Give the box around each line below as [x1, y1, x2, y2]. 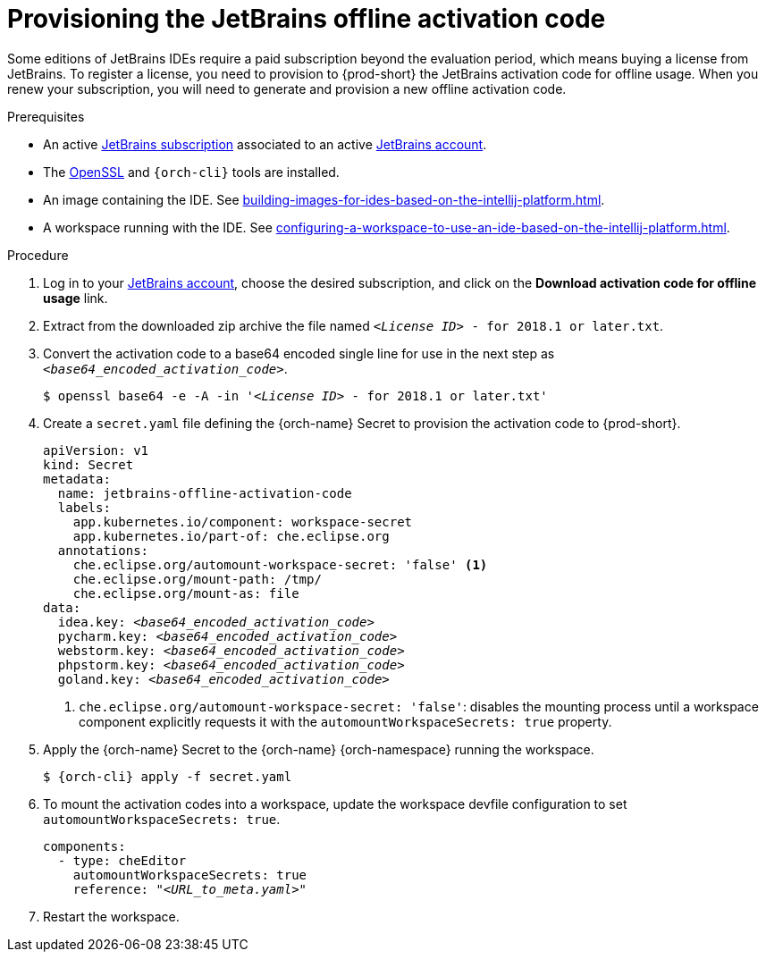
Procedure [7, 247, 69, 263]
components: [43, 838, 126, 854]
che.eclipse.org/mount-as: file [72, 585, 299, 601]
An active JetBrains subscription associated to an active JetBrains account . [43, 136, 487, 152]
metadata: [43, 471, 111, 486]
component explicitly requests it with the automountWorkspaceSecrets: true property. [79, 713, 612, 729]
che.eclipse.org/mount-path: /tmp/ [72, 571, 322, 586]
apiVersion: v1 [43, 442, 149, 458]
